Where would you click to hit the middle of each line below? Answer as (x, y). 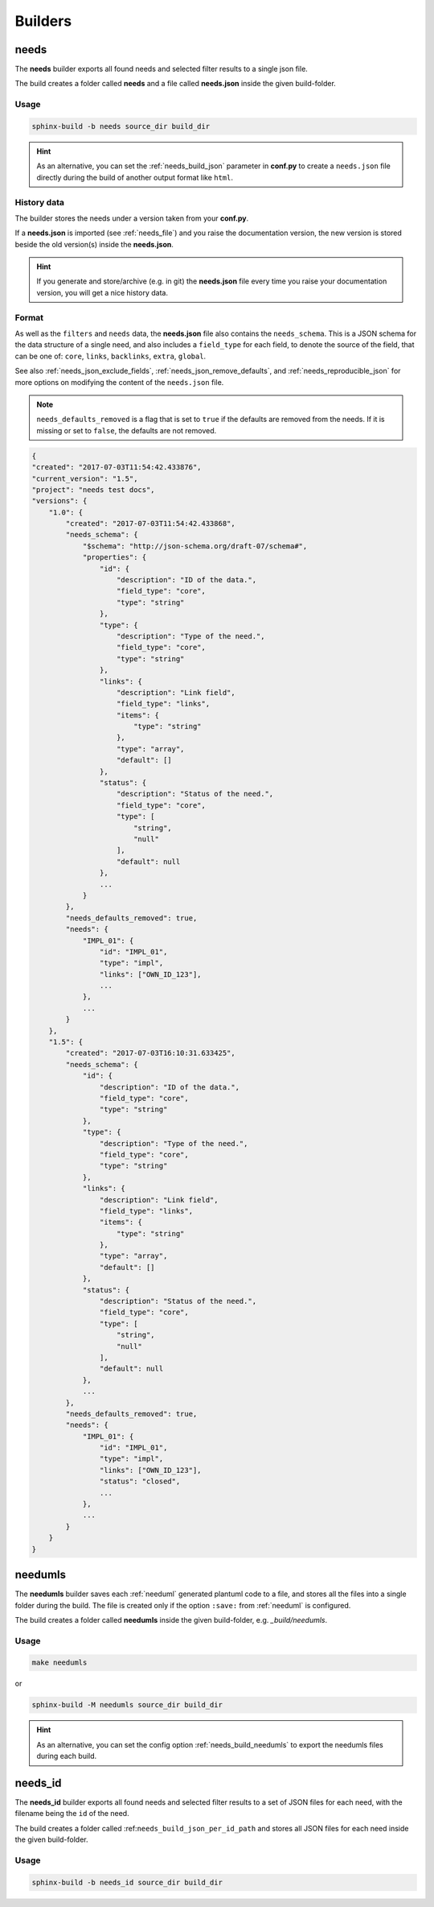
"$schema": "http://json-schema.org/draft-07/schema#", (195, 546)
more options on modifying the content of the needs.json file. (119, 382)
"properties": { (115, 557)
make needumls (59, 1663)
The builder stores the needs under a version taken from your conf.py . (132, 218)
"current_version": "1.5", (85, 478)
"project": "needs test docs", (94, 490)
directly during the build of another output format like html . (135, 177)
